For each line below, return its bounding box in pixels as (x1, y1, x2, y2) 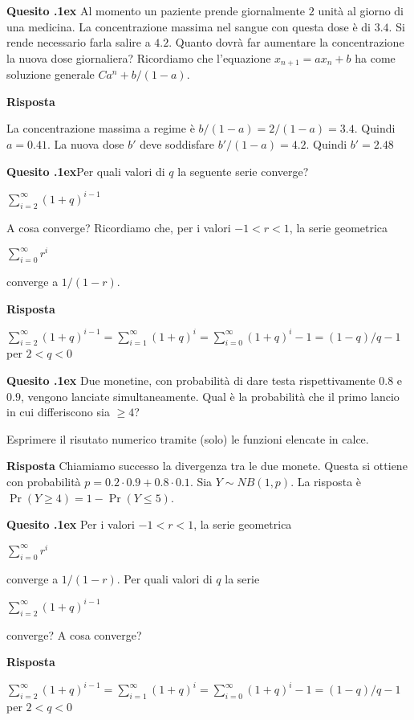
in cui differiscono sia (6, 403, 110, 420)
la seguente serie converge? (177, 162, 309, 179)
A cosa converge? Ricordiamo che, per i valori (6, 219, 231, 235)
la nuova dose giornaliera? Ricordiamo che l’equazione (6, 49, 271, 66)
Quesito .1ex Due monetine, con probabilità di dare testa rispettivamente (6, 372, 375, 389)
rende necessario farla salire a (6, 34, 151, 51)
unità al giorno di (318, 2, 404, 18)
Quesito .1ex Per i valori (6, 516, 135, 533)
